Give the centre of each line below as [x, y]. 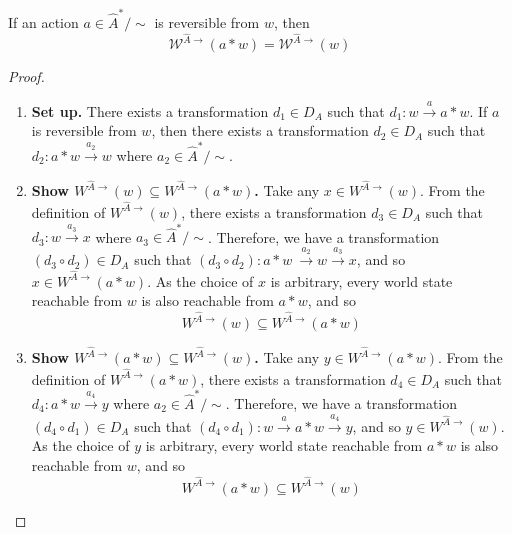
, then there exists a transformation [260, 130]
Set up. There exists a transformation [150, 110]
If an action [43, 21]
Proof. [26, 76]
